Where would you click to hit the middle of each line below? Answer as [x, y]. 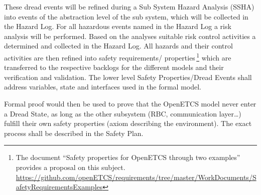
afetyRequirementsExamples [59, 187]
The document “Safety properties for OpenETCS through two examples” [128, 157]
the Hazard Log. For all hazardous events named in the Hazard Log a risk [118, 26]
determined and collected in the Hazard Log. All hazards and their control [118, 46]
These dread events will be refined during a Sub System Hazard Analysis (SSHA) [129, 6]
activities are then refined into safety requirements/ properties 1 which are [118, 56]
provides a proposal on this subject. [71, 167]
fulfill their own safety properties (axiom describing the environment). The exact [128, 123]
